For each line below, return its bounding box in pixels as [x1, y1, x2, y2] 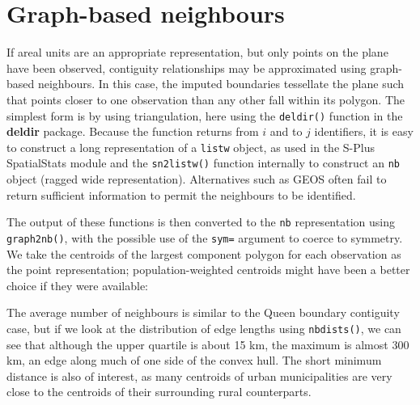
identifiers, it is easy [314, 123, 414, 140]
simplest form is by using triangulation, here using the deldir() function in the [6, 107, 403, 124]
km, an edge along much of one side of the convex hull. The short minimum [6, 352, 382, 369]
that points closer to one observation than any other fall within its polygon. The [6, 91, 405, 108]
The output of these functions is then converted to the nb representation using [6, 213, 395, 230]
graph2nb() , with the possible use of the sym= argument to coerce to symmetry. [6, 229, 403, 246]
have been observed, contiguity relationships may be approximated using [6, 59, 367, 76]
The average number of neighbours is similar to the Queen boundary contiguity [6, 304, 400, 321]
